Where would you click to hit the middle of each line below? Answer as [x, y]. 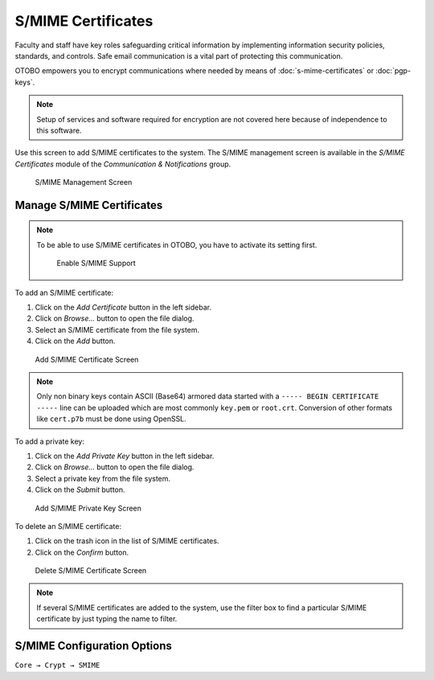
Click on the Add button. [75, 341]
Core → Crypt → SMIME [57, 666]
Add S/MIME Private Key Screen [88, 508]
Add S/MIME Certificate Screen [87, 359]
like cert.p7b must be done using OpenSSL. [111, 419]
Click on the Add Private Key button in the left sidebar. [125, 456]
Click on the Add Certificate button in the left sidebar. [123, 307]
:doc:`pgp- [393, 71]
